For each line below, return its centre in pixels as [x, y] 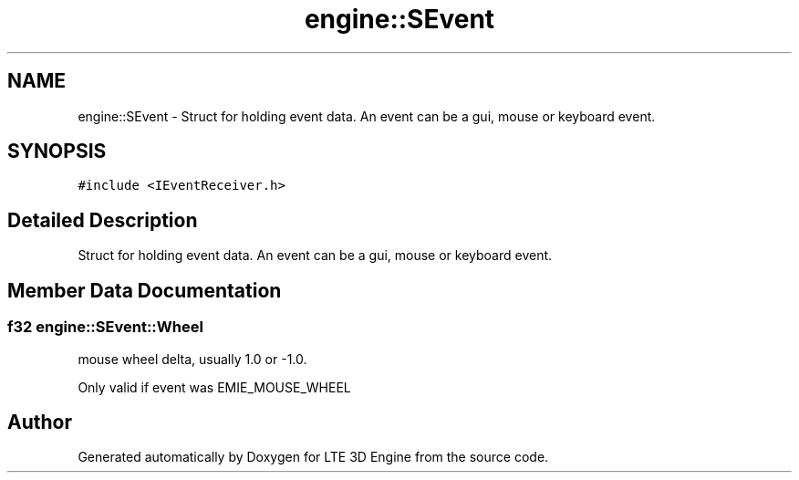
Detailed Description [103, 220]
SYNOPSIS [57, 151]
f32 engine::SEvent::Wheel [105, 327]
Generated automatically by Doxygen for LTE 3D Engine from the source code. [313, 457]
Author [40, 422]
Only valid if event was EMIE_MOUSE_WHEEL [214, 387]
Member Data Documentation [145, 290]
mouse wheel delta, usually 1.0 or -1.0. [192, 359]
